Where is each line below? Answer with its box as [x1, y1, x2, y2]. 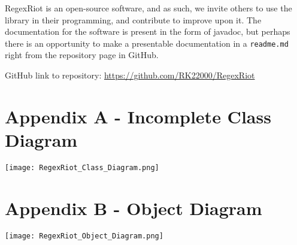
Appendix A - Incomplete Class [5, 104, 271, 128]
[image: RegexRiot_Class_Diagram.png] [5, 163, 159, 172]
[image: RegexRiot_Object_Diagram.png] [5, 231, 163, 240]
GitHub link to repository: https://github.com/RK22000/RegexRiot [5, 69, 255, 81]
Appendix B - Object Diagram [5, 195, 262, 220]
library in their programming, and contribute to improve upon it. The [5, 13, 262, 26]
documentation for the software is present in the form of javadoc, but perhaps [5, 25, 290, 38]
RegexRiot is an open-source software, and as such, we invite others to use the [5, 2, 292, 14]
